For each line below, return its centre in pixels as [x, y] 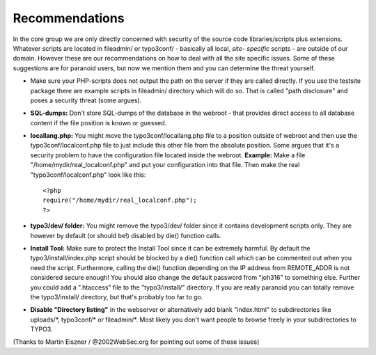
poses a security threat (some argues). [86, 100]
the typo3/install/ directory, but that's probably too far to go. [117, 297]
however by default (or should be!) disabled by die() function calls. [126, 235]
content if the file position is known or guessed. [99, 123]
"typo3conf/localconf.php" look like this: [88, 175]
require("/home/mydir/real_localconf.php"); [120, 200]
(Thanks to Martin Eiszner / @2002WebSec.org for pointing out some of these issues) [136, 342]
